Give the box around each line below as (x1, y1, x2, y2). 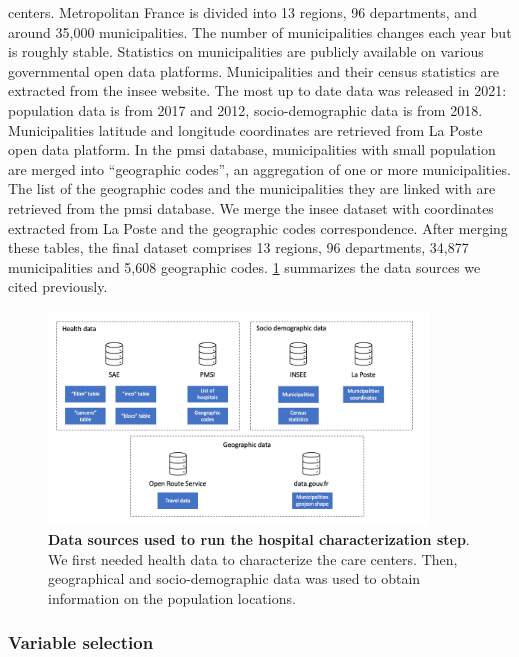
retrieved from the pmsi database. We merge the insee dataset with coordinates (8, 197, 494, 218)
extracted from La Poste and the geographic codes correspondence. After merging (8, 217, 508, 238)
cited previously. (8, 276, 108, 297)
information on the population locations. (48, 587, 296, 608)
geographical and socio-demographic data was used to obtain (48, 568, 421, 589)
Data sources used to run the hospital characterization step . (48, 529, 470, 550)
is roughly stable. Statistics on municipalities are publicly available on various (8, 41, 484, 62)
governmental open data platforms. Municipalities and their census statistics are (8, 60, 500, 81)
